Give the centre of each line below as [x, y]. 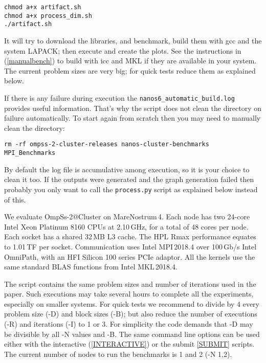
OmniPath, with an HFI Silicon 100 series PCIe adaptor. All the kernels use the [130, 256]
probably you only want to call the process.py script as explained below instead [131, 189]
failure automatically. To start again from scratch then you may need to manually [132, 118]
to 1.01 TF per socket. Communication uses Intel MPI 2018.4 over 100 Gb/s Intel [130, 246]
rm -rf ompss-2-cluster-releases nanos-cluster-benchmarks [107, 144]
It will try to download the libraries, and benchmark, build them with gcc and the [133, 40]
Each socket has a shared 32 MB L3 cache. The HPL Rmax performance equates [130, 236]
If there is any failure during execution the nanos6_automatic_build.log [119, 97]
